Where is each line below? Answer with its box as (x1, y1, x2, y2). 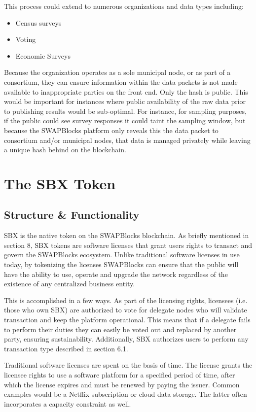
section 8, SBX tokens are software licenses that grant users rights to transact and (4, 240, 253, 250)
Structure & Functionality (4, 207, 140, 222)
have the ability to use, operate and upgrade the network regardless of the (4, 269, 228, 279)
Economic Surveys (15, 50, 71, 61)
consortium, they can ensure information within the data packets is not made (4, 76, 238, 87)
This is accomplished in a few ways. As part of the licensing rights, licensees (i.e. (4, 295, 248, 305)
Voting (15, 34, 36, 44)
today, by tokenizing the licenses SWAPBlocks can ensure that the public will (4, 259, 239, 270)
